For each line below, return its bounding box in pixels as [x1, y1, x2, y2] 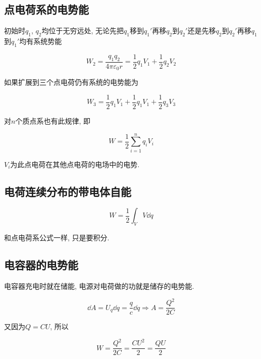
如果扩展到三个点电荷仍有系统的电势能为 [4, 77, 138, 87]
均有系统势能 [19, 36, 62, 46]
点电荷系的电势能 [4, 2, 89, 17]
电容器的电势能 [4, 257, 78, 273]
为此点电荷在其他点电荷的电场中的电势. [10, 159, 140, 169]
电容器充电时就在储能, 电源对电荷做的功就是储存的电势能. [4, 281, 194, 291]
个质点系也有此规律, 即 [15, 115, 90, 126]
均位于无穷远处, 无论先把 [41, 25, 124, 36]
